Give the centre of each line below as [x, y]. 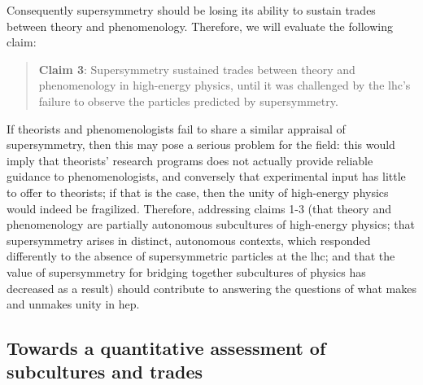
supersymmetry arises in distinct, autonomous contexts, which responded [189, 240]
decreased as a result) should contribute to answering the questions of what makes [211, 288]
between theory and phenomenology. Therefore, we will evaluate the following [200, 26]
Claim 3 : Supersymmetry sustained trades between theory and [197, 69]
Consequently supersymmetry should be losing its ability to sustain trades [191, 10]
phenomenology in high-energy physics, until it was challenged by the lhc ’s [225, 85]
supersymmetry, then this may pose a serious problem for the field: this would [201, 144]
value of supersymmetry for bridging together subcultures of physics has [186, 271]
